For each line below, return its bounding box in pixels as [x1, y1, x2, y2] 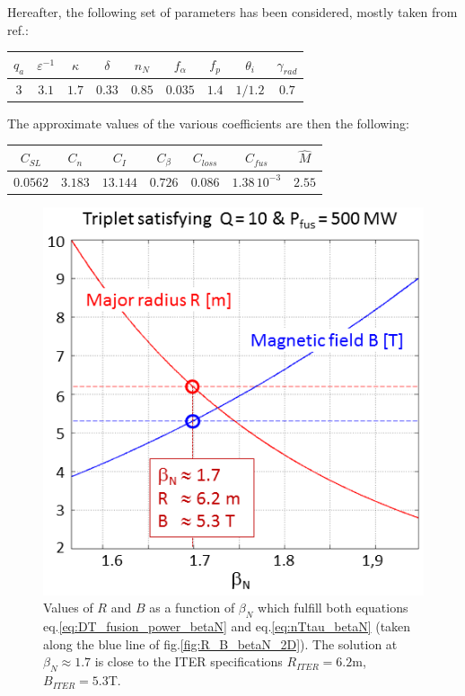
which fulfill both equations [258, 598, 408, 617]
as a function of [149, 598, 235, 617]
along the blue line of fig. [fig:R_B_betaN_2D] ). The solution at [43, 634, 398, 653]
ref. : [7, 20, 29, 39]
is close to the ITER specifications [94, 652, 283, 671]
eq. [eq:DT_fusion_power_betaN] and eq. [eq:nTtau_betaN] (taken [43, 617, 411, 636]
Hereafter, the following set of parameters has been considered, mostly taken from [7, 3, 458, 21]
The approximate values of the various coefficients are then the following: [7, 113, 409, 132]
